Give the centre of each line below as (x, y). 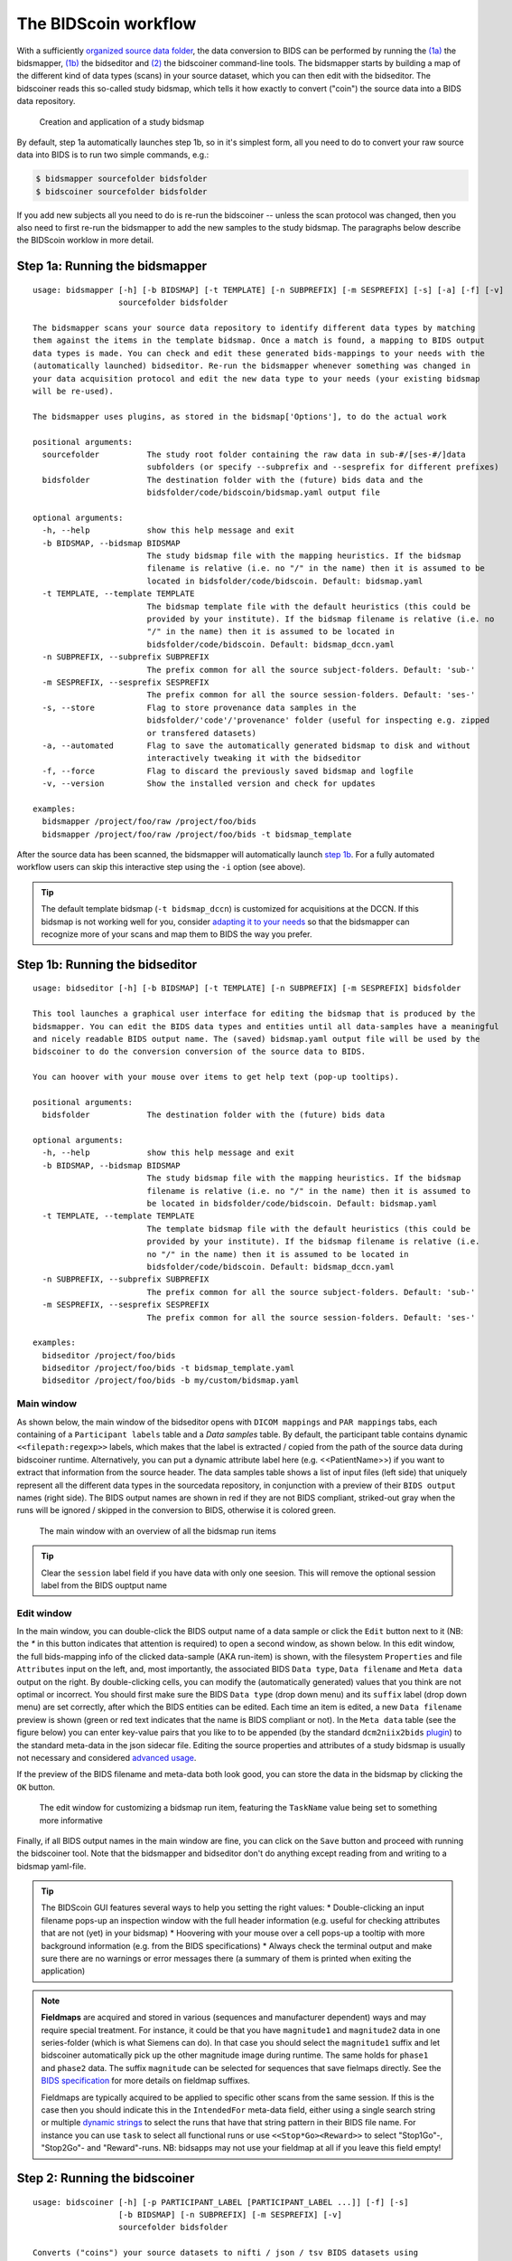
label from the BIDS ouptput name (104, 1585)
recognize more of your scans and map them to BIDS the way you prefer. (177, 934)
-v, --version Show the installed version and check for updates (209, 784)
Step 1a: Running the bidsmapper (112, 266)
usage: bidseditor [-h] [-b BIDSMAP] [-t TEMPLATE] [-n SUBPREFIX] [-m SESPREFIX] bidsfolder (247, 989)
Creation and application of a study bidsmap (122, 121)
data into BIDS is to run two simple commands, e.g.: (113, 155)
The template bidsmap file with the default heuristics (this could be (309, 1229)
